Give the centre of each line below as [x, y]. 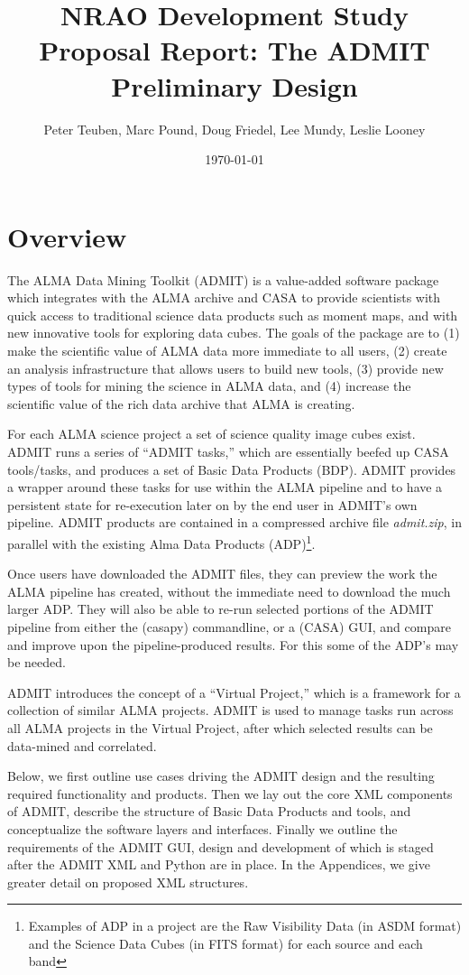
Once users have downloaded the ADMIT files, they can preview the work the [222, 574]
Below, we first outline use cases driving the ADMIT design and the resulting [221, 776]
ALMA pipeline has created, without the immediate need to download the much [229, 591]
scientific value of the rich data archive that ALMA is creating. [181, 403]
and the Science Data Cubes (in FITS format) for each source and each [225, 943]
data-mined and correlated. [82, 745]
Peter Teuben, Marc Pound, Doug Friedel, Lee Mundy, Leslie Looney [234, 129]
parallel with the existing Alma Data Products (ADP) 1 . [161, 542]
